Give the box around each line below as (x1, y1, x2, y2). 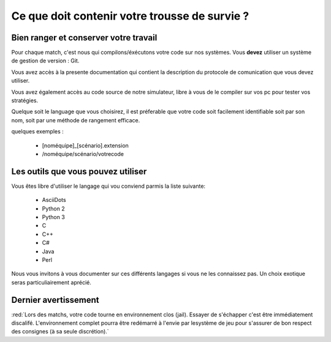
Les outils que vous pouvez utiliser (11, 166, 147, 177)
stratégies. (11, 97, 39, 104)
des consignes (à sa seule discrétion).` (11, 328, 110, 335)
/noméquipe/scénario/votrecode (42, 150, 124, 157)
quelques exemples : (11, 128, 64, 135)
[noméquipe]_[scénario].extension (42, 141, 129, 149)
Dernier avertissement (11, 294, 99, 305)
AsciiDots (42, 196, 67, 204)
